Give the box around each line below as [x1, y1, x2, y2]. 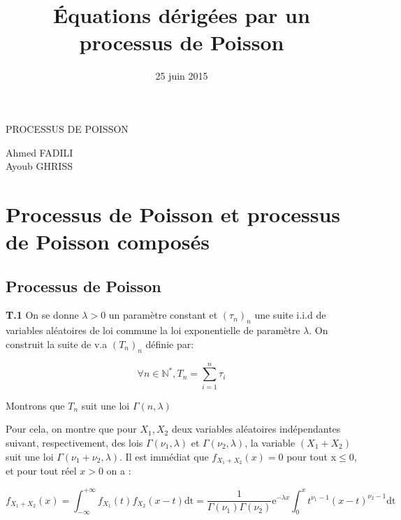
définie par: [145, 336, 194, 351]
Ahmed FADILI [6, 145, 73, 159]
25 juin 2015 [155, 68, 208, 83]
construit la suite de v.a [6, 336, 108, 351]
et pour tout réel [6, 463, 77, 478]
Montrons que [6, 398, 65, 412]
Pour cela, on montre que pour [6, 421, 137, 436]
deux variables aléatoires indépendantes [171, 421, 341, 436]
